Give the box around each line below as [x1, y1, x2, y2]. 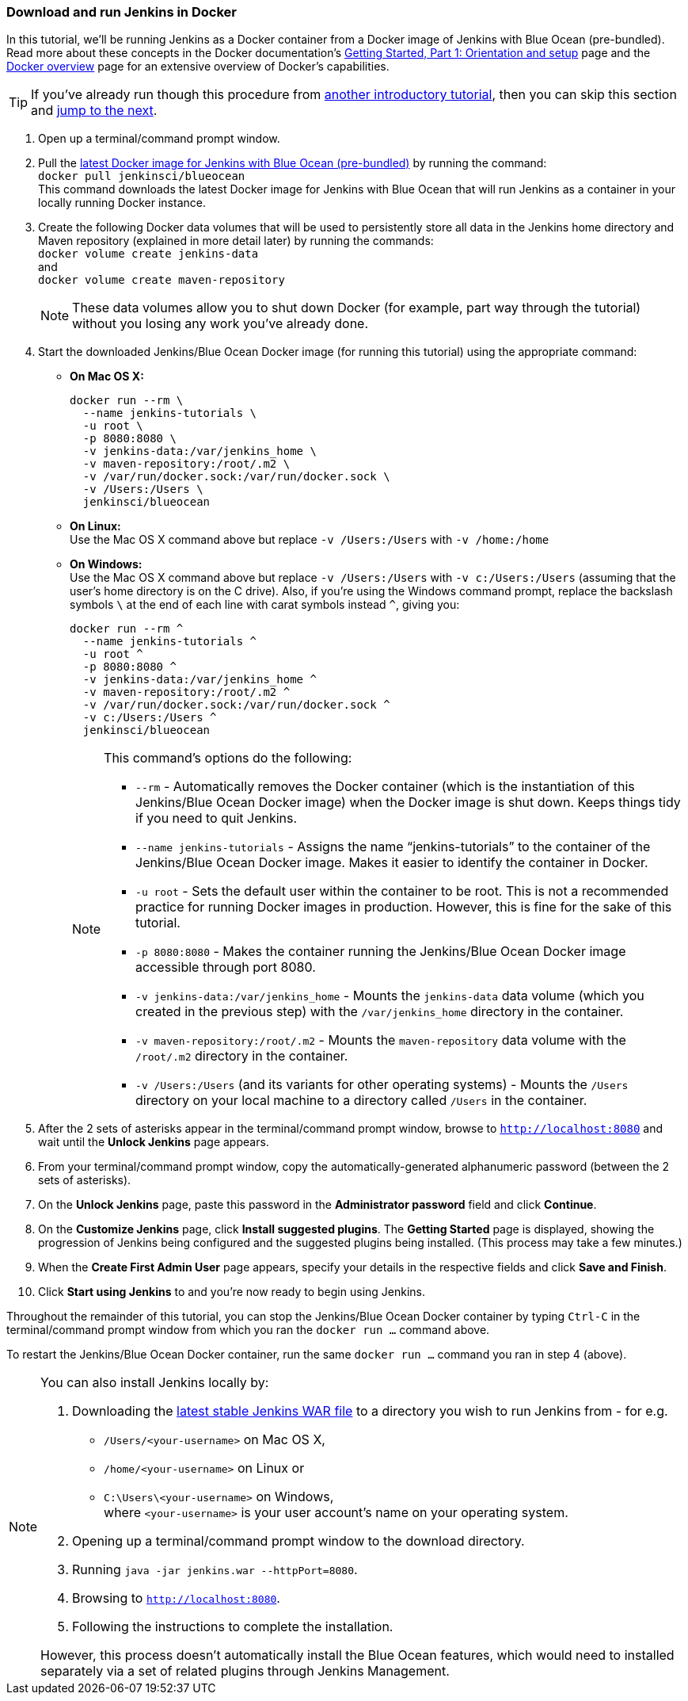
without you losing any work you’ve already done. [72, 315, 369, 332]
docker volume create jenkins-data [38, 247, 259, 261]
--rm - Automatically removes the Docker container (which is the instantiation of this [135, 778, 635, 795]
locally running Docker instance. [38, 196, 206, 210]
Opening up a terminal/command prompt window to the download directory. [72, 1533, 525, 1550]
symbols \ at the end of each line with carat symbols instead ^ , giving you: [70, 598, 460, 612]
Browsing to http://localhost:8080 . [72, 1590, 280, 1607]
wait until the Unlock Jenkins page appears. [38, 1135, 269, 1149]
